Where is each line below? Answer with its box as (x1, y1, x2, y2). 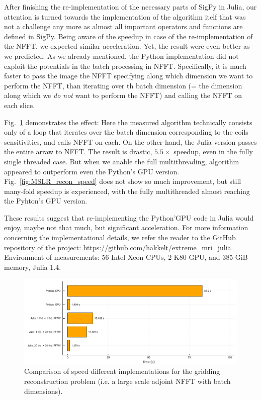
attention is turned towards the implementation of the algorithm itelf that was (4, 11, 246, 22)
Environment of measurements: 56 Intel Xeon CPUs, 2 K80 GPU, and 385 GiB (4, 252, 248, 262)
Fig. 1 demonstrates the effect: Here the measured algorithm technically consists (4, 117, 252, 127)
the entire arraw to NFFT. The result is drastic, (4, 146, 152, 157)
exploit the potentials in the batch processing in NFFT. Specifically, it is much (4, 60, 246, 71)
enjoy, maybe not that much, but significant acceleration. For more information (4, 222, 248, 233)
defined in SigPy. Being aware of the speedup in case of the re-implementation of (4, 31, 253, 41)
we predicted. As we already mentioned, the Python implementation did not (4, 50, 239, 61)
